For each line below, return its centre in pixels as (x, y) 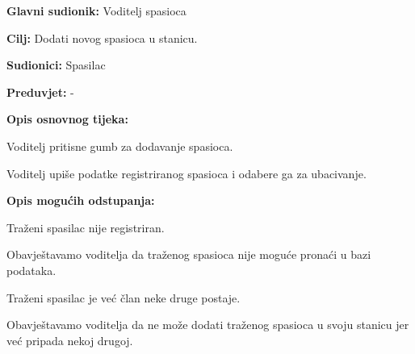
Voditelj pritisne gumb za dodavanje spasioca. (120, 146)
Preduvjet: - (40, 92)
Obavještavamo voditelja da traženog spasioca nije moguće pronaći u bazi (189, 254)
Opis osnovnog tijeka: (67, 119)
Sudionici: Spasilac (56, 65)
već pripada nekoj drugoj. (70, 340)
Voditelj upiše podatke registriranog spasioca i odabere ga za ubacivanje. (187, 173)
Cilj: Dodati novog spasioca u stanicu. (102, 37)
